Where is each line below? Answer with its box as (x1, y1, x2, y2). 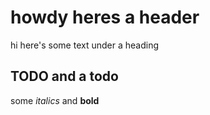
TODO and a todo (10, 68, 119, 85)
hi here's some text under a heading (10, 39, 159, 51)
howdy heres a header (10, 6, 200, 29)
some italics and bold (10, 94, 100, 106)
